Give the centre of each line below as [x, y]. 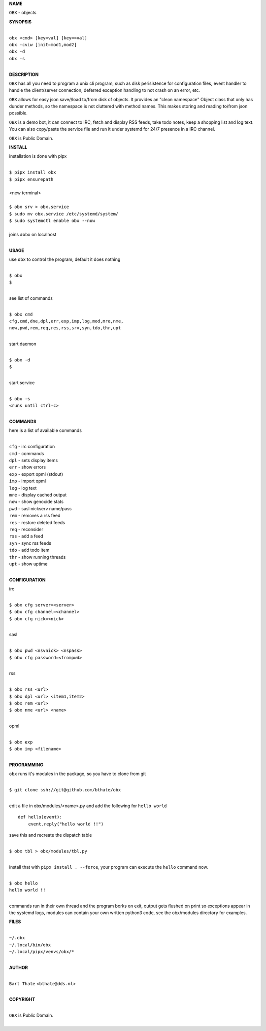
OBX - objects [23, 13]
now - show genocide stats [36, 502]
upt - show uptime [28, 564]
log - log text [23, 488]
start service [22, 383]
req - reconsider [26, 529]
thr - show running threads [37, 557]
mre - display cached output [38, 495]
